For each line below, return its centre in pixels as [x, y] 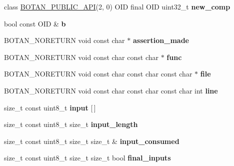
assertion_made [161, 40]
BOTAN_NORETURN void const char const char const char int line [111, 90]
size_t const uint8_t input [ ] [50, 107]
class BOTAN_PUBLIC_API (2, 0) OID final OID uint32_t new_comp [117, 6]
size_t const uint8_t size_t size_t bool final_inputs [87, 158]
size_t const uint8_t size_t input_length [71, 124]
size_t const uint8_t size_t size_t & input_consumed [92, 141]
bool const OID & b [35, 23]
